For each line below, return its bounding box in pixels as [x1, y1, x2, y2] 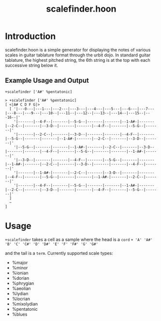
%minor [12, 265, 28, 270]
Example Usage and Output [5, 76, 89, 85]
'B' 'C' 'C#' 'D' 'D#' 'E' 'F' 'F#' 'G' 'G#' [5, 242, 98, 247]
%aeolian [12, 285, 31, 291]
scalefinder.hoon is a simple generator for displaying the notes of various [5, 47, 151, 53]
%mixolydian [12, 301, 38, 307]
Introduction [5, 31, 56, 42]
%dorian [12, 275, 29, 281]
